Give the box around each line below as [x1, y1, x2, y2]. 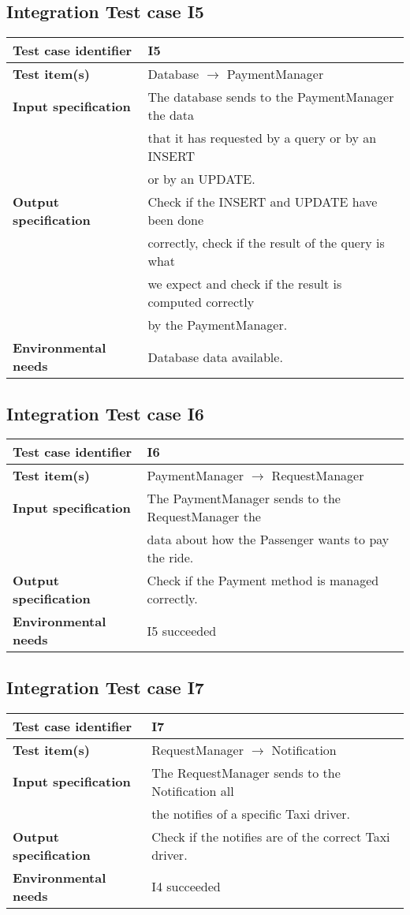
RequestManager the [147, 507, 261, 526]
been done [147, 211, 204, 230]
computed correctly [147, 293, 255, 312]
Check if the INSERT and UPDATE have [147, 192, 378, 211]
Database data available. [147, 347, 283, 366]
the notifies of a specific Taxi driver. [151, 804, 350, 823]
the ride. [147, 548, 194, 567]
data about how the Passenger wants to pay [147, 530, 389, 549]
